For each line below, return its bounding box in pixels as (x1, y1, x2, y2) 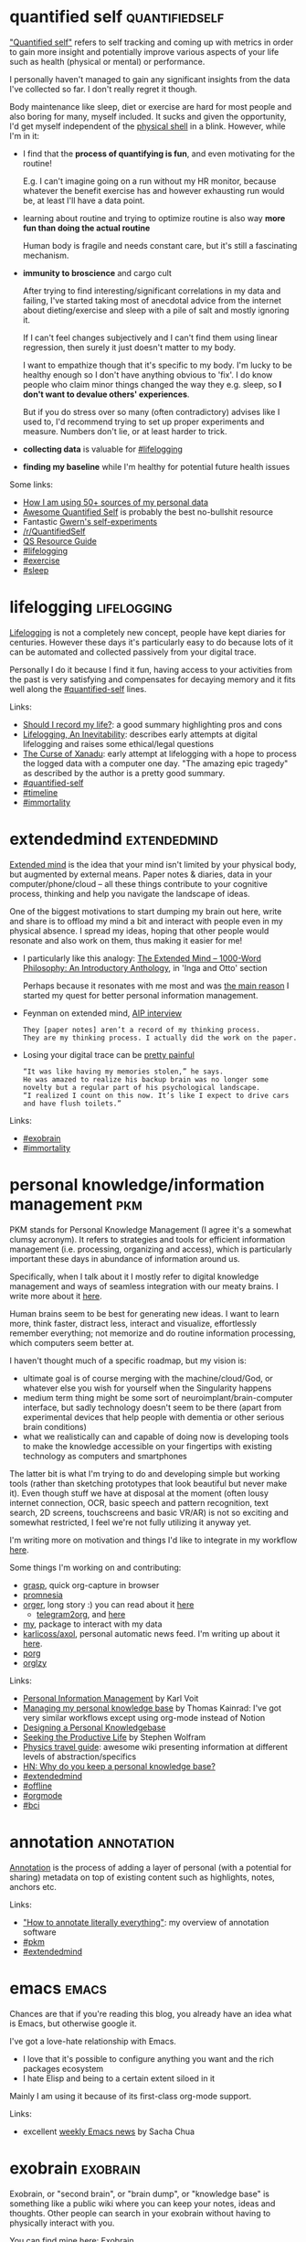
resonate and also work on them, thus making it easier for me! (9, 934, 243, 945)
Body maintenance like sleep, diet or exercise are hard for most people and (9, 101, 292, 112)
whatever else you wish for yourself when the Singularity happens (22, 1383, 272, 1393)
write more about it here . (9, 1290, 102, 1301)
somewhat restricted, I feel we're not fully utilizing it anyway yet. (9, 1516, 252, 1528)
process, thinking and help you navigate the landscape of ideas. (9, 888, 250, 899)
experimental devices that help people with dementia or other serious (22, 1411, 285, 1423)
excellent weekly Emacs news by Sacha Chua (22, 2126, 195, 2137)
